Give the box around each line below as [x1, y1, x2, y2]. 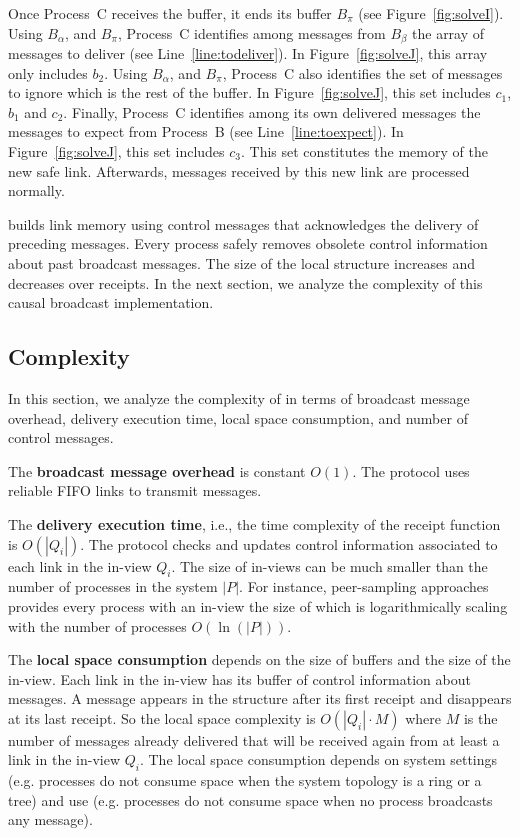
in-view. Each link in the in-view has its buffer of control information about [8, 668, 471, 689]
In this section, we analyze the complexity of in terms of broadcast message [8, 387, 470, 408]
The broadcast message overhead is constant [8, 460, 306, 481]
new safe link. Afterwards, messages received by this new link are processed [8, 160, 470, 181]
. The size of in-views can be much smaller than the [171, 555, 488, 576]
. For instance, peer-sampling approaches [239, 576, 489, 597]
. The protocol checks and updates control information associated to [80, 533, 498, 554]
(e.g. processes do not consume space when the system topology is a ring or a [8, 770, 482, 791]
